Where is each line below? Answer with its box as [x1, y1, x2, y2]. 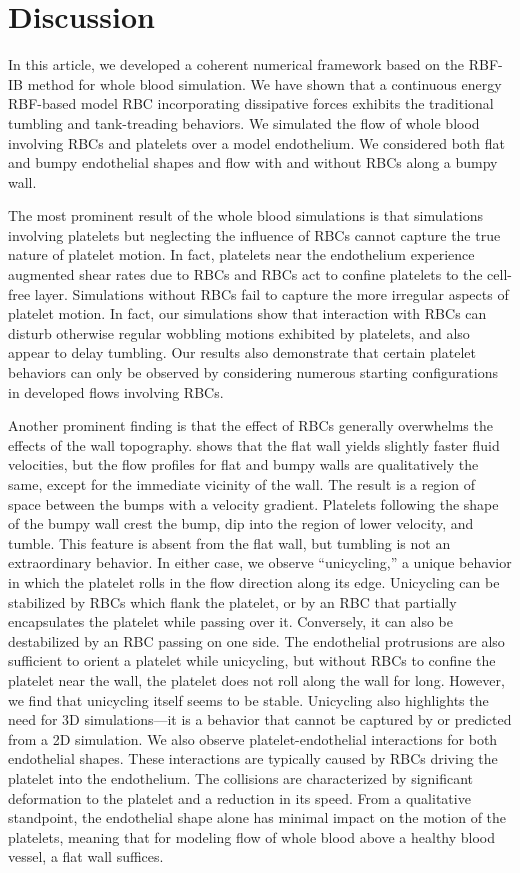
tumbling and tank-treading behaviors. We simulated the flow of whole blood [8, 112, 480, 133]
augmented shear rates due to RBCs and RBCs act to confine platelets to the [8, 264, 483, 285]
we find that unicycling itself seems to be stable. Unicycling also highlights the [8, 689, 489, 710]
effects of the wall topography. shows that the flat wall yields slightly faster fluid [8, 434, 500, 455]
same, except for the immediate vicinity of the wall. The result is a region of [8, 474, 475, 494]
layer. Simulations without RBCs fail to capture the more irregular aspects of [34, 283, 509, 304]
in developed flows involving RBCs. [8, 381, 224, 402]
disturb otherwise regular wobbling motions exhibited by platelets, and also [8, 322, 470, 343]
